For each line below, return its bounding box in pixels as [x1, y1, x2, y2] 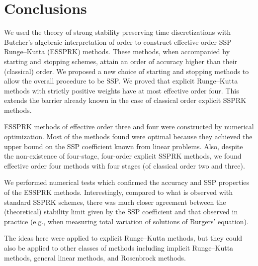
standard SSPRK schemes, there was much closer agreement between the [4, 196, 226, 207]
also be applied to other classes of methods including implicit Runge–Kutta [4, 243, 234, 253]
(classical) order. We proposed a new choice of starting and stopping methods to [4, 66, 249, 76]
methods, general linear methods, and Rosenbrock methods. [4, 252, 186, 263]
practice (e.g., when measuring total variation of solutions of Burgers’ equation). [4, 216, 249, 226]
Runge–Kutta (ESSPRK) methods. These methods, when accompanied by [4, 46, 230, 57]
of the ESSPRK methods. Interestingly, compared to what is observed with [4, 187, 233, 197]
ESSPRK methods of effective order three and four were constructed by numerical [4, 121, 254, 132]
